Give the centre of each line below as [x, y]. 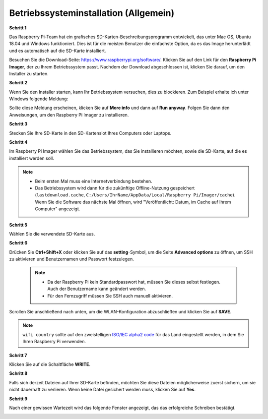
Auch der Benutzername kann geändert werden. [97, 289]
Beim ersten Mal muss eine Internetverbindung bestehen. [94, 181]
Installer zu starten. [29, 73]
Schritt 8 [18, 373]
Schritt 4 [18, 142]
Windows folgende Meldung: [39, 99]
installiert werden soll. [32, 158]
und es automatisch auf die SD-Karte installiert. [58, 51]
